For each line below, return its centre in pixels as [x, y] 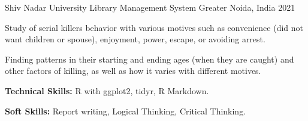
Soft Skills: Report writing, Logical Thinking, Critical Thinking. [126, 111]
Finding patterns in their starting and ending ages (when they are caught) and [150, 59]
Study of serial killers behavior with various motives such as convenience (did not [154, 27]
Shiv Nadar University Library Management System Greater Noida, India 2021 [150, 7]
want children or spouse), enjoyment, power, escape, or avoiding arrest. [135, 39]
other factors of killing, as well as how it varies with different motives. [133, 71]
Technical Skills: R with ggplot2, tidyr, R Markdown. [107, 90]
